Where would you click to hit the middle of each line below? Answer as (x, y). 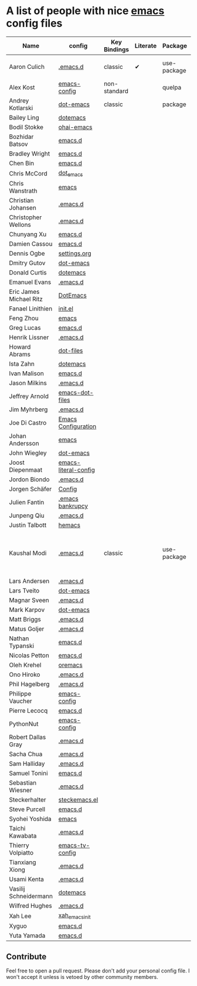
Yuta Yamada (27, 936)
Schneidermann (31, 896)
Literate (146, 45)
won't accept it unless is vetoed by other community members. (82, 977)
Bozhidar (21, 137)
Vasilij (17, 889)
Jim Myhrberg (28, 409)
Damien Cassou (31, 244)
